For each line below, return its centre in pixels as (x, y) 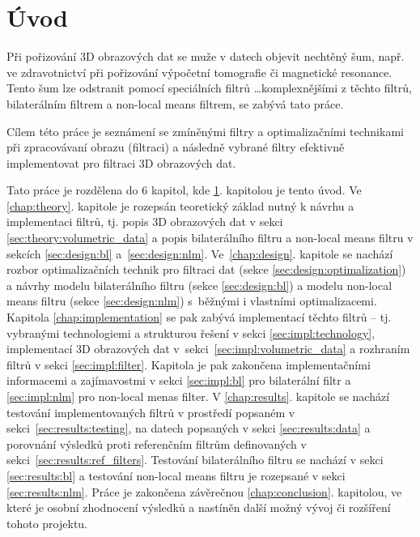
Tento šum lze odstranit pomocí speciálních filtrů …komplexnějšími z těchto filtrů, (209, 88)
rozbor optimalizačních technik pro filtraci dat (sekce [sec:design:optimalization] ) (206, 269)
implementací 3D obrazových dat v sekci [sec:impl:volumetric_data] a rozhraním (208, 349)
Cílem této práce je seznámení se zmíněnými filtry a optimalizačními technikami (205, 131)
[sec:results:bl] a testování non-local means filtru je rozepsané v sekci (176, 475)
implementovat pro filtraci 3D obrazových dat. (121, 162)
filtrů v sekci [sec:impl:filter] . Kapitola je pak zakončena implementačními (189, 364)
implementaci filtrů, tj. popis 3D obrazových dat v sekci (145, 222)
